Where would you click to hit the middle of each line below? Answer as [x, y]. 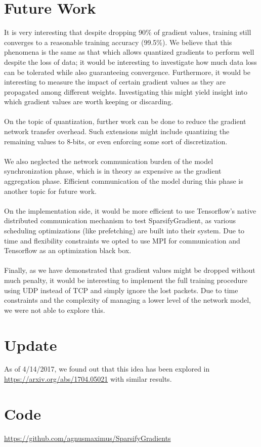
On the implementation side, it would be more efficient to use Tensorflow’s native [130, 210]
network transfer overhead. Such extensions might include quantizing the [117, 131]
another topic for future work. [50, 191]
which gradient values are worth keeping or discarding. [89, 101]
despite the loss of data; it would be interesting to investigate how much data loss [130, 62]
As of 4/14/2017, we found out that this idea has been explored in [107, 369]
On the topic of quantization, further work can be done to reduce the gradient [125, 121]
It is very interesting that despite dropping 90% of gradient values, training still [128, 32]
